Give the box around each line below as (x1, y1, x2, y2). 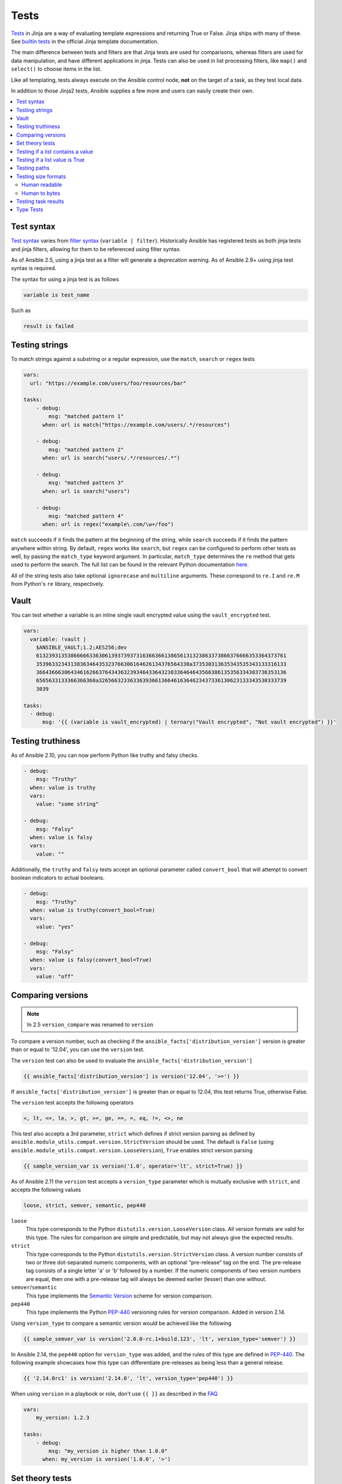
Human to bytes (21, 189, 61, 196)
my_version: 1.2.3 (36, 1415, 90, 1421)
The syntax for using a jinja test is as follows (11, 275, 119, 283)
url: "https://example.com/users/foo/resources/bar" (30, 380, 186, 386)
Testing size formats (16, 173, 66, 180)
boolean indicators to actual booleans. (11, 874, 105, 881)
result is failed (23, 322, 74, 329)
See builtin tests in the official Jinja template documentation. (11, 37, 159, 45)
